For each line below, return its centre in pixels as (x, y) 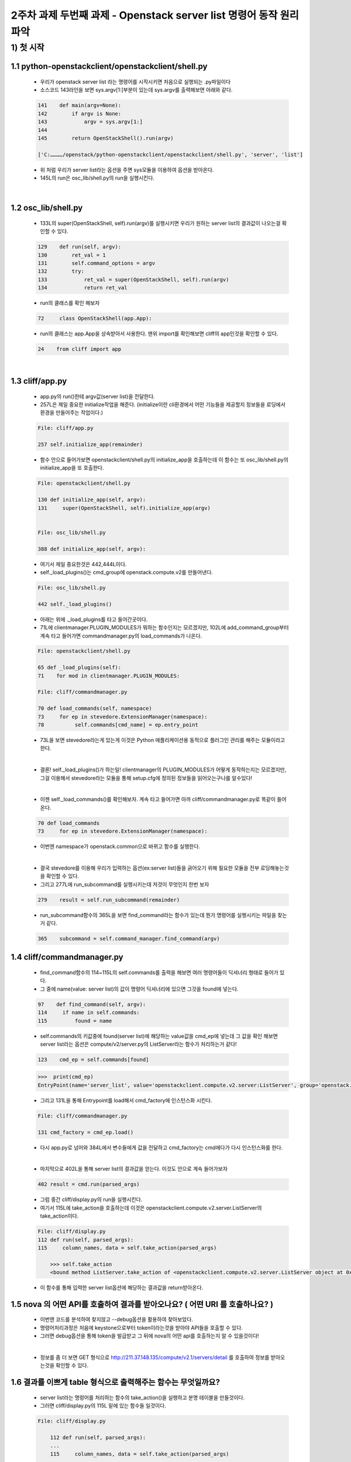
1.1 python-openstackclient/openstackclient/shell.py (109, 66)
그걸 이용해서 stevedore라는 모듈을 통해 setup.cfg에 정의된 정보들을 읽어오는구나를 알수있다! (146, 778)
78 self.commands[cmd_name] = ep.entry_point (118, 725)
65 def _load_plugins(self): (80, 668)
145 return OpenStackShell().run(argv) (106, 138)
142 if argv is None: (80, 113)
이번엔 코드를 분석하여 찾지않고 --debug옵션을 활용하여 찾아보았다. (116, 1319)
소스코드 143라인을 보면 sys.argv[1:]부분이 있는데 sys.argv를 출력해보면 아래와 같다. (136, 90)
